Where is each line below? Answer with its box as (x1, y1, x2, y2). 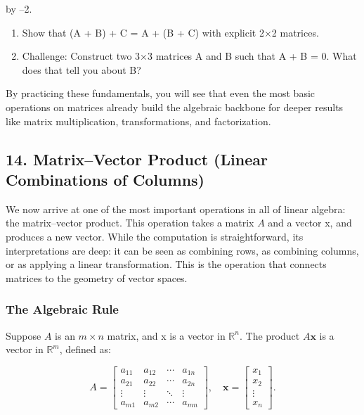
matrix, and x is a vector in (107, 328, 226, 343)
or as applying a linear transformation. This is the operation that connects (6, 257, 327, 272)
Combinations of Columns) (6, 168, 204, 190)
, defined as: (59, 342, 111, 357)
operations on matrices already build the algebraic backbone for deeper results (6, 99, 344, 114)
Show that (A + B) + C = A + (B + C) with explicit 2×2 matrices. (22, 25, 319, 39)
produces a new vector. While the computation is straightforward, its (6, 229, 304, 243)
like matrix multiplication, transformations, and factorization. (6, 113, 271, 128)
